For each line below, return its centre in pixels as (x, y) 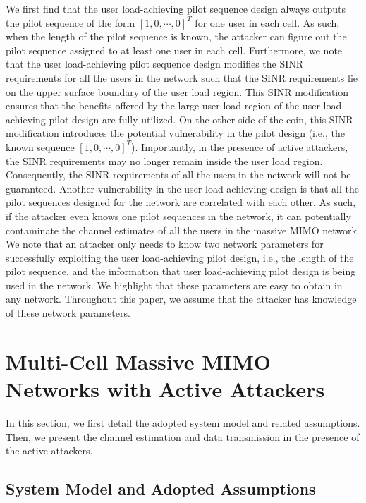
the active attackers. (49, 450)
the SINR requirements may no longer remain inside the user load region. (164, 160)
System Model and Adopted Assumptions (161, 489)
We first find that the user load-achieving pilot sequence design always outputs (176, 8)
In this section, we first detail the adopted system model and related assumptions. (183, 422)
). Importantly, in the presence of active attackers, (240, 146)
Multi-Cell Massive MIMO (138, 361)
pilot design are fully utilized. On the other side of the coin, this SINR (201, 119)
